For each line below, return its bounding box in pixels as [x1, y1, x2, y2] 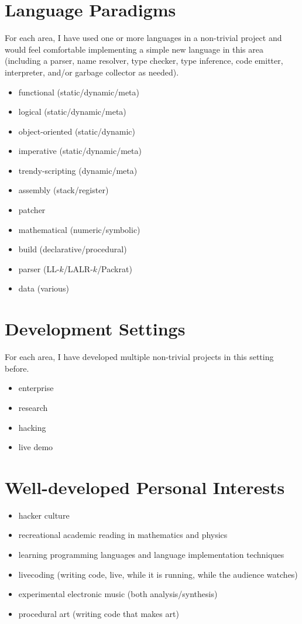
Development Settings [5, 317, 186, 341]
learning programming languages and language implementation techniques [18, 548, 284, 561]
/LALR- [63, 262, 93, 275]
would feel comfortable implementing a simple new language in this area [5, 43, 263, 55]
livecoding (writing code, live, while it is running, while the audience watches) [18, 568, 298, 580]
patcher [18, 204, 46, 216]
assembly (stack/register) [18, 184, 109, 196]
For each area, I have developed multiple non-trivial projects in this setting [5, 351, 274, 363]
